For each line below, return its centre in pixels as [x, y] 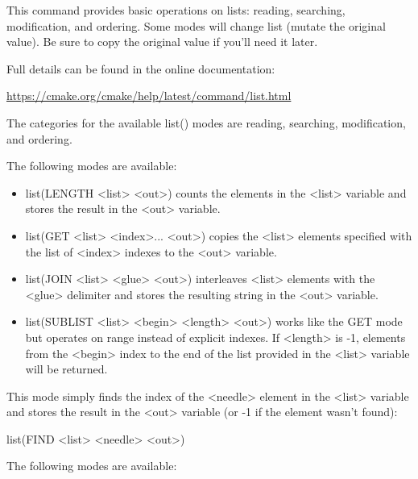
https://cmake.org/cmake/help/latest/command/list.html [149, 96]
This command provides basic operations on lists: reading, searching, [176, 10]
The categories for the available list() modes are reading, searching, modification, [206, 122]
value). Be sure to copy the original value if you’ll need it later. [162, 42]
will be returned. [66, 369]
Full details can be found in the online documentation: [141, 68]
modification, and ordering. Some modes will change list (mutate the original [196, 25]
